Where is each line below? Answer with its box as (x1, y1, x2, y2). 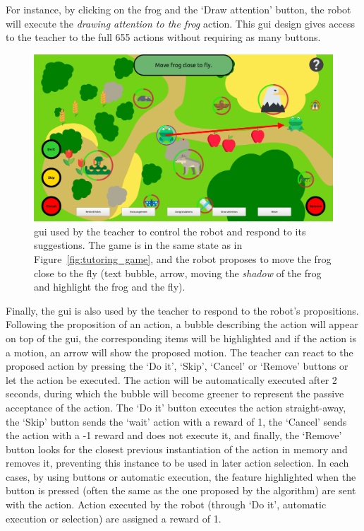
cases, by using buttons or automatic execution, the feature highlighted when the (6, 469, 356, 484)
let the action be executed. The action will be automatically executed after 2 (6, 372, 337, 387)
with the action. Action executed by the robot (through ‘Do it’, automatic (6, 497, 327, 512)
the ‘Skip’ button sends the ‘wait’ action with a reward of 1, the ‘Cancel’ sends (6, 414, 347, 428)
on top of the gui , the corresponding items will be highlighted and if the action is (6, 330, 356, 345)
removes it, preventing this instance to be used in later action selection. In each (6, 455, 349, 470)
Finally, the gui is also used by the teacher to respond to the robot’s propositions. (6, 303, 359, 317)
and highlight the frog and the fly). (34, 279, 186, 294)
